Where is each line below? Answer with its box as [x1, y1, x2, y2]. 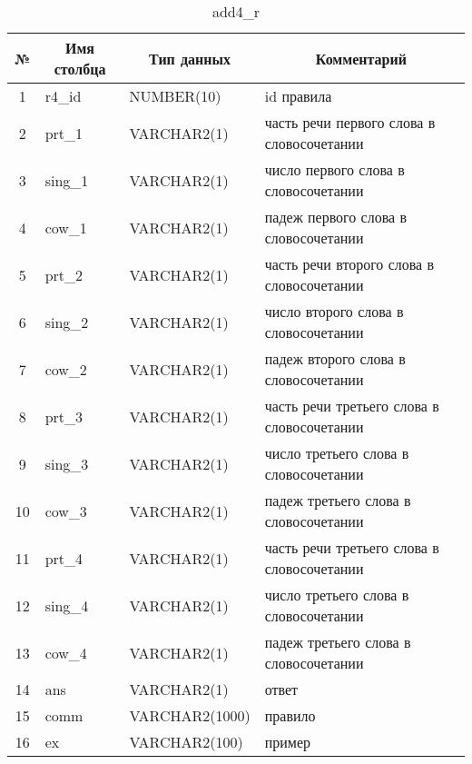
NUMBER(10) [129, 85, 221, 106]
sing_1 [44, 169, 89, 191]
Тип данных [149, 47, 231, 69]
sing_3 [44, 452, 89, 474]
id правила [264, 85, 332, 106]
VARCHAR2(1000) [129, 705, 251, 726]
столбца [54, 58, 106, 79]
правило [264, 705, 316, 726]
